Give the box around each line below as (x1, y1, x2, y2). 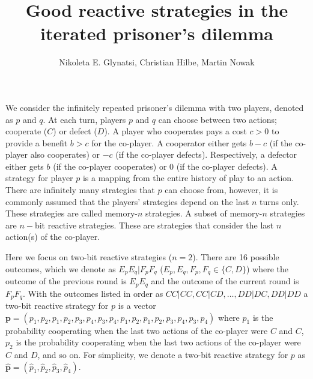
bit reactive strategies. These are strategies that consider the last (34, 218, 274, 231)
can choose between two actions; (158, 113, 278, 125)
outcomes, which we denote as (5, 262, 116, 275)
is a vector (118, 299, 156, 311)
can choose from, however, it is (165, 184, 278, 196)
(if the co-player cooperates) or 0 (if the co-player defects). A (53, 160, 278, 172)
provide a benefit (5, 136, 68, 149)
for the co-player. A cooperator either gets (91, 136, 247, 149)
